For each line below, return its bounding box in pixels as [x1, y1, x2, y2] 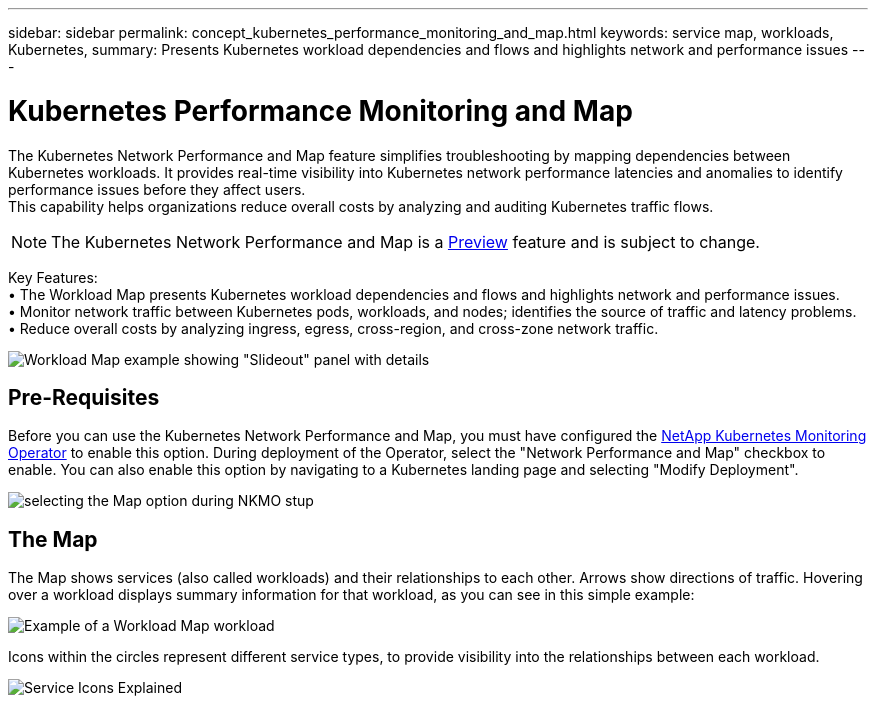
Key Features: [8, 268, 98, 286]
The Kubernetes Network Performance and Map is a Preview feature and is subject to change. [51, 231, 760, 252]
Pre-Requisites [8, 384, 160, 410]
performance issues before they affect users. [8, 180, 306, 198]
